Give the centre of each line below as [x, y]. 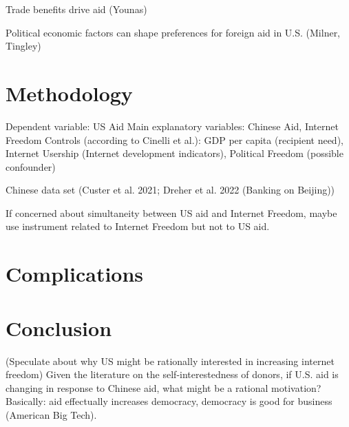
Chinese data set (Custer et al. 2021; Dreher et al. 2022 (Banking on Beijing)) [170, 190]
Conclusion [59, 327]
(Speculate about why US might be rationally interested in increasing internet [170, 361]
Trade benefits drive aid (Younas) [76, 9]
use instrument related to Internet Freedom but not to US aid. [138, 226]
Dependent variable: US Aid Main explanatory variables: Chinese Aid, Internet [172, 126]
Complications [75, 274]
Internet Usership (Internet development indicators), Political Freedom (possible [174, 153]
